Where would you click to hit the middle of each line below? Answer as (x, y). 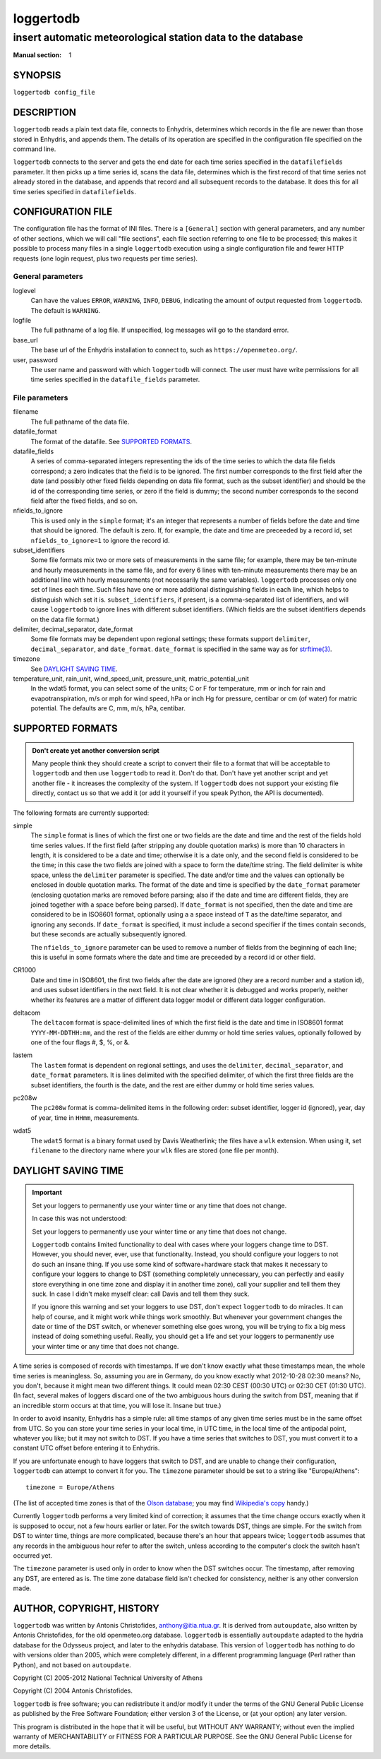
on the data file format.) (65, 619)
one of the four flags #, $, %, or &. (80, 1042)
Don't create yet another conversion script (96, 750)
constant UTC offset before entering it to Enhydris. (86, 1448)
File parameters (41, 398)
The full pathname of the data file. (80, 422)
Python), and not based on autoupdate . (72, 1665)
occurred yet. (33, 1555)
